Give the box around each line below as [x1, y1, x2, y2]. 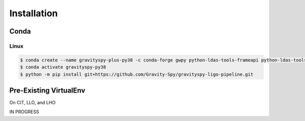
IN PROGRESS [9, 109, 39, 115]
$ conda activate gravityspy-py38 [20, 64, 106, 70]
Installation [9, 8, 58, 19]
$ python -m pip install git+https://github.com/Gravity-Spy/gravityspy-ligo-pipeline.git [20, 71, 254, 77]
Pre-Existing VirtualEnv [9, 86, 86, 95]
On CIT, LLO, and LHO [9, 100, 56, 105]
